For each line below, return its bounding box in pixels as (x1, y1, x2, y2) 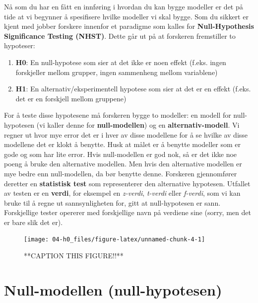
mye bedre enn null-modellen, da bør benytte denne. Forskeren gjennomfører (4, 168, 237, 178)
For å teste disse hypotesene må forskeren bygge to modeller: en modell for (4, 110, 231, 120)
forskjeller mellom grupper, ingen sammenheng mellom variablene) (15, 67, 218, 77)
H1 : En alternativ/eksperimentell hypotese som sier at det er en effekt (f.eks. (15, 83, 251, 94)
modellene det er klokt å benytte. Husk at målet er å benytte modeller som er (4, 139, 241, 150)
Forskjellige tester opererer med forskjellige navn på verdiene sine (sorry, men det (4, 207, 251, 218)
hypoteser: (4, 40, 35, 51)
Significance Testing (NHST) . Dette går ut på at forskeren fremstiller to (4, 30, 236, 41)
